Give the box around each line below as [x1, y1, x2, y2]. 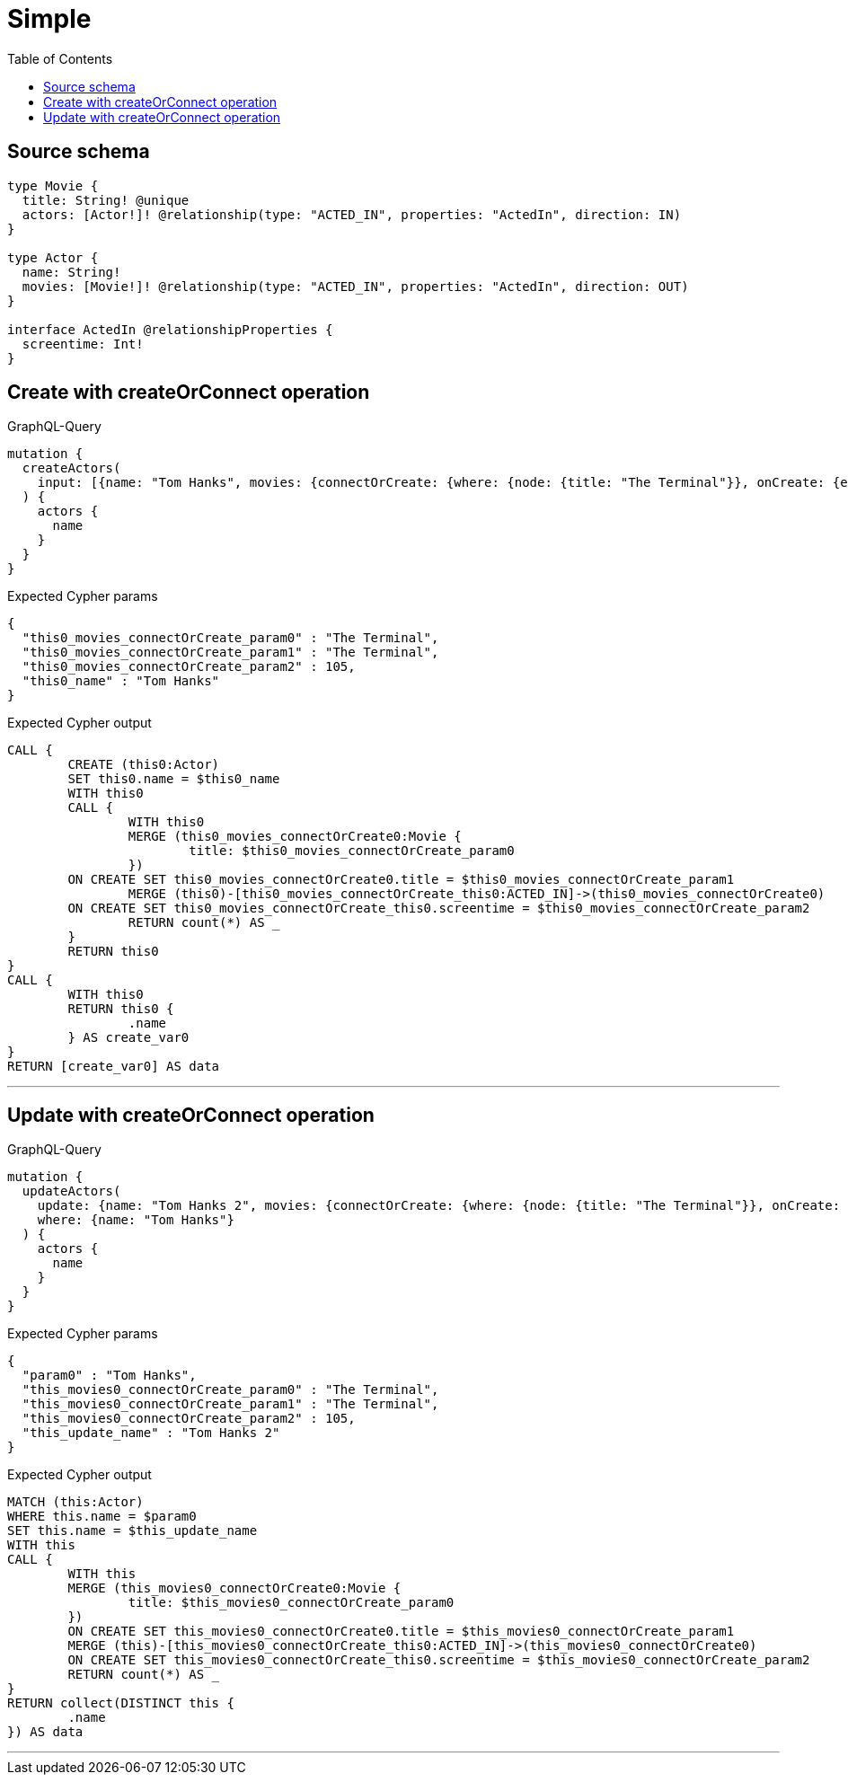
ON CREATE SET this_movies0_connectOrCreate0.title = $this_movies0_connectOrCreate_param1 [67, 1624, 735, 1639]
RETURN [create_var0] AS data [7, 1059, 220, 1074]
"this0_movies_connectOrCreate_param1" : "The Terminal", [22, 645, 439, 660]
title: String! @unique [22, 192, 190, 207]
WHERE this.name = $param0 [7, 1509, 197, 1524]
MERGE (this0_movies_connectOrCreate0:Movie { [128, 829, 462, 844]
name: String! [22, 264, 121, 279]
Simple [7, 4, 92, 34]
